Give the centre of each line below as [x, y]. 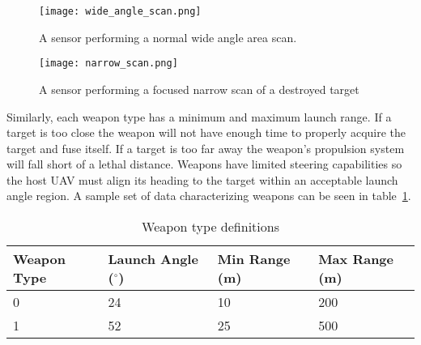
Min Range [254, 259]
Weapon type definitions [210, 227]
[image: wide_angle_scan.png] [120, 11]
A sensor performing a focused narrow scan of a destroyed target [199, 89]
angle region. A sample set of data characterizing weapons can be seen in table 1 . [209, 196]
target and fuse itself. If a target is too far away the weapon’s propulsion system [206, 148]
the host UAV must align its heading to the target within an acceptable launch [202, 179]
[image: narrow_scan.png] [108, 64]
